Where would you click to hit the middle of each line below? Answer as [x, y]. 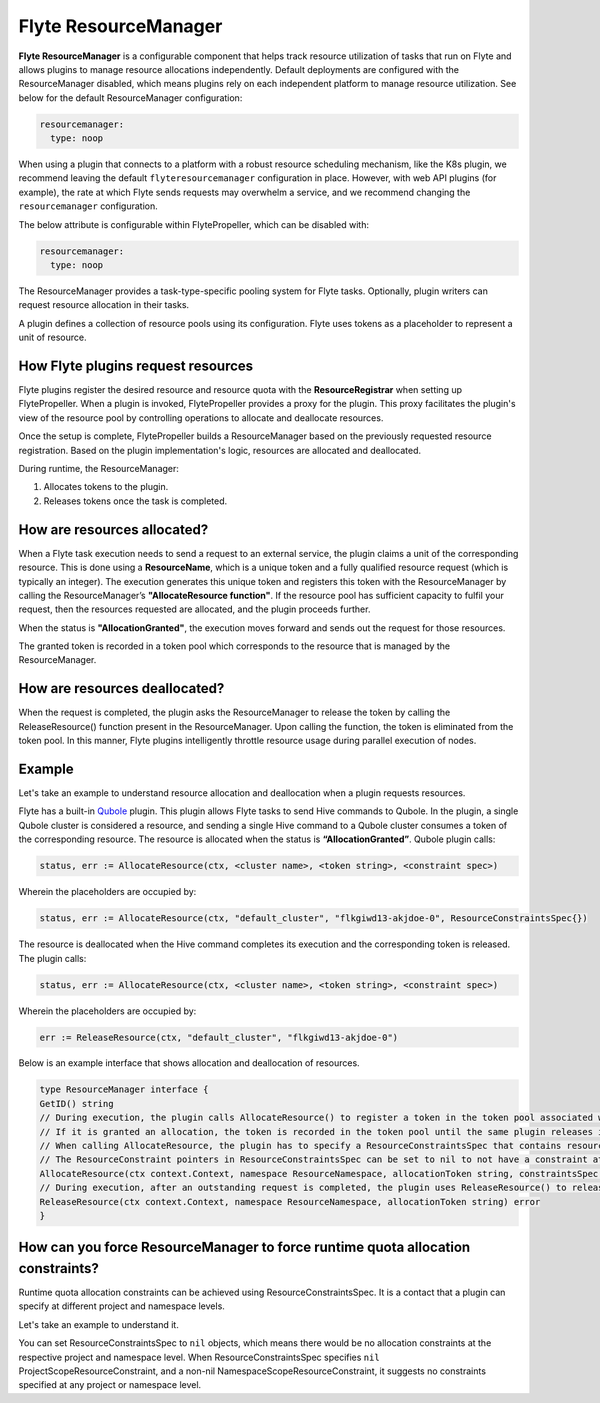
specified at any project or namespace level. [110, 1385]
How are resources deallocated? [121, 688]
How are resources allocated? [113, 529]
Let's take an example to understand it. [98, 1324]
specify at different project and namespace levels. [121, 1306]
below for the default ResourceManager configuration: [130, 97]
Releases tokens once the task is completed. [135, 501]
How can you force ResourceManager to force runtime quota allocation [244, 1247]
